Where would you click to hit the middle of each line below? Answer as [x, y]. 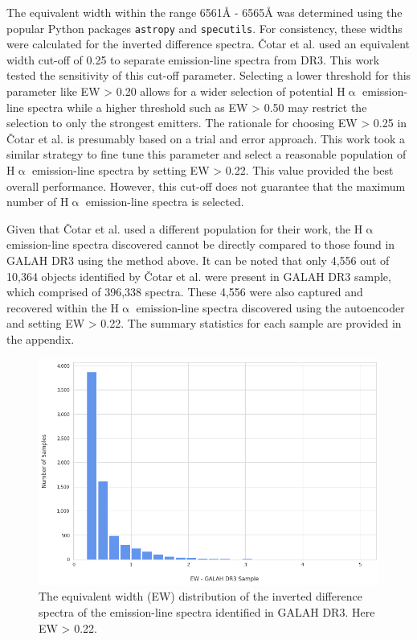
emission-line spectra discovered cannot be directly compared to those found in [201, 244]
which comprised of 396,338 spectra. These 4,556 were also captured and [185, 292]
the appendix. [41, 339]
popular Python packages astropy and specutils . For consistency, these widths [204, 28]
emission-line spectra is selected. [165, 202]
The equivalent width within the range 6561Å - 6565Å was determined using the [204, 12]
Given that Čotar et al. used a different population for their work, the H [185, 228]
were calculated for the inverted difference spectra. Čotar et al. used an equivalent [208, 44]
